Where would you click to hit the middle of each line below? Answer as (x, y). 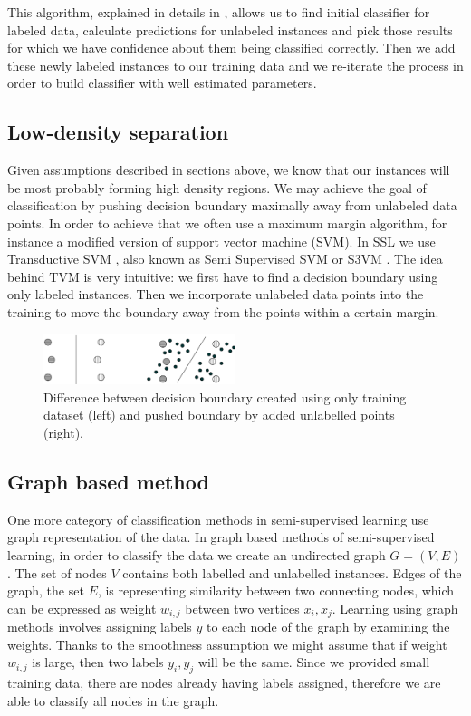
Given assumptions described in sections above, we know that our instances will (229, 170)
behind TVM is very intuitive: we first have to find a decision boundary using (223, 276)
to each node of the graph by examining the (328, 627)
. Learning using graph (395, 608)
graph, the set (46, 590)
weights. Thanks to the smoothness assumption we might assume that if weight (227, 644)
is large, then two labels (98, 662)
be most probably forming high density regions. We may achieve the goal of (217, 187)
